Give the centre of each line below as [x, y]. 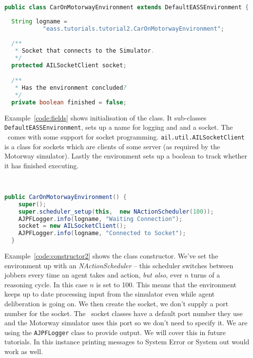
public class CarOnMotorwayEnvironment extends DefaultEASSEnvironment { [127, 7]
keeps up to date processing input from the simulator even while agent [110, 294]
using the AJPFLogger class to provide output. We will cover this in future [115, 332]
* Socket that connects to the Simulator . [85, 50]
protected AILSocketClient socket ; [69, 65]
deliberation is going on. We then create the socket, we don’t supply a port [117, 303]
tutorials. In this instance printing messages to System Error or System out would [127, 342]
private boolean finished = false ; [69, 102]
